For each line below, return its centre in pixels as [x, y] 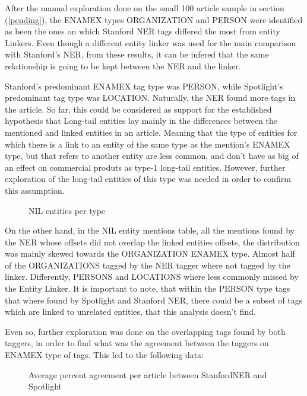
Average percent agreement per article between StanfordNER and [148, 374]
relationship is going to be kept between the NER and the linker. [123, 66]
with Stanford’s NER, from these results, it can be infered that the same [137, 54]
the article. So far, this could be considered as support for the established [138, 109]
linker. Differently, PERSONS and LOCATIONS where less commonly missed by [152, 277]
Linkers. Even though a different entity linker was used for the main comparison [151, 42]
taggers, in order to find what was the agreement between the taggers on [137, 343]
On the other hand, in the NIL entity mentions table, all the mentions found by [150, 230]
